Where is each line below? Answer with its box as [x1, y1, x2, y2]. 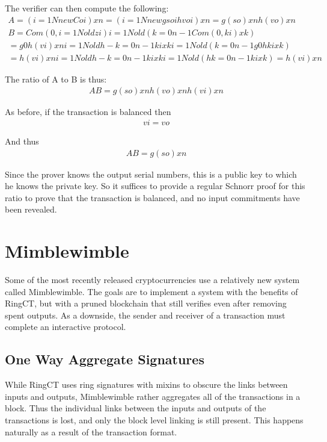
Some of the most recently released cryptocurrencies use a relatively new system [5, 273, 300, 286]
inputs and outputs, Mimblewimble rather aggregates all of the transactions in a [5, 390, 301, 402]
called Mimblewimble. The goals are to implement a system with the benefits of [5, 285, 298, 297]
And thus [5, 134, 39, 147]
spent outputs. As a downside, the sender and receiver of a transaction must [5, 308, 286, 321]
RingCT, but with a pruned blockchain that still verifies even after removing [5, 297, 287, 310]
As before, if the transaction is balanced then [5, 105, 171, 118]
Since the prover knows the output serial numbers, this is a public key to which [5, 167, 297, 180]
